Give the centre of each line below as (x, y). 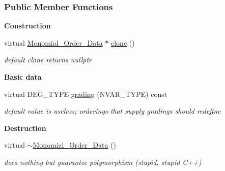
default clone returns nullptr (48, 60)
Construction (27, 26)
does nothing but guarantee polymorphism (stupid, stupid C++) (103, 162)
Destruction (25, 128)
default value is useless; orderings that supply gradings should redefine (112, 111)
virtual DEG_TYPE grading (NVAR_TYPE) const (86, 94)
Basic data (23, 77)
